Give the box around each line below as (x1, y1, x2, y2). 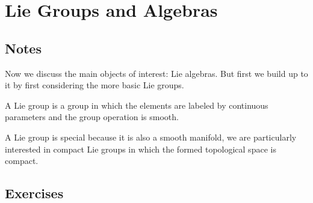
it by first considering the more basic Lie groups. (5, 79, 184, 91)
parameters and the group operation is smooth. (5, 111, 179, 123)
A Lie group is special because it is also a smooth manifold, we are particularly (5, 130, 297, 143)
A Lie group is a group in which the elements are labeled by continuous (5, 98, 268, 111)
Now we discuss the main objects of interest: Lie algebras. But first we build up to (5, 67, 308, 79)
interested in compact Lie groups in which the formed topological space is (5, 142, 276, 155)
